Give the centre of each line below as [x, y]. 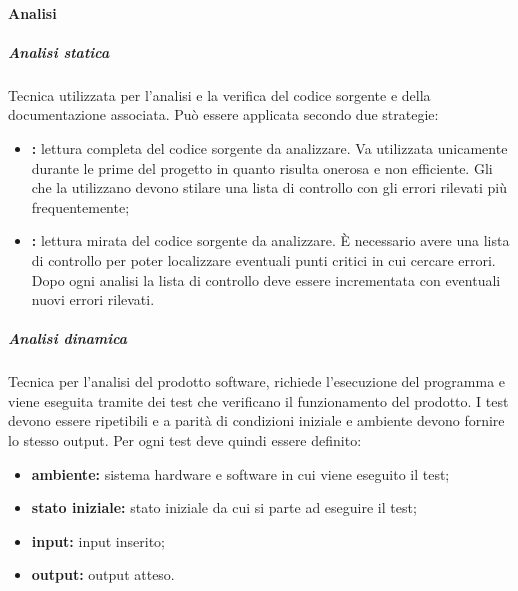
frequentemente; [80, 206]
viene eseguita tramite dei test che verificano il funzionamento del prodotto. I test [258, 400]
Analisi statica [59, 51]
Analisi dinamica [68, 338]
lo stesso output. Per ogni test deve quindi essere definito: [185, 440]
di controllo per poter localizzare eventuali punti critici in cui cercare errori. [263, 259]
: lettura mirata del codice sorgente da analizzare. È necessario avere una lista [270, 240]
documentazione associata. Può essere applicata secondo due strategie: [223, 114]
